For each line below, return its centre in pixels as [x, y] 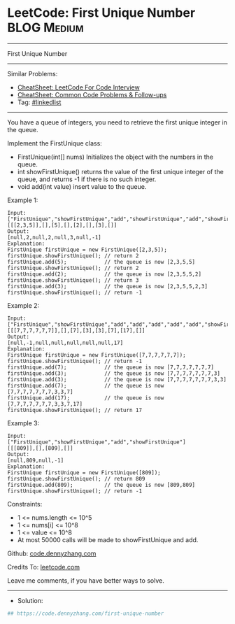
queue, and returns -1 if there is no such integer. [87, 179]
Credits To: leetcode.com [44, 567]
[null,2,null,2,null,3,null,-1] [54, 237]
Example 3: [23, 423]
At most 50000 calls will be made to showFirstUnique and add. [108, 539]
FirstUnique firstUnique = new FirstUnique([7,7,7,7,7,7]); [97, 355]
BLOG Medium [45, 28]
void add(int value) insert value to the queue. [82, 186]
